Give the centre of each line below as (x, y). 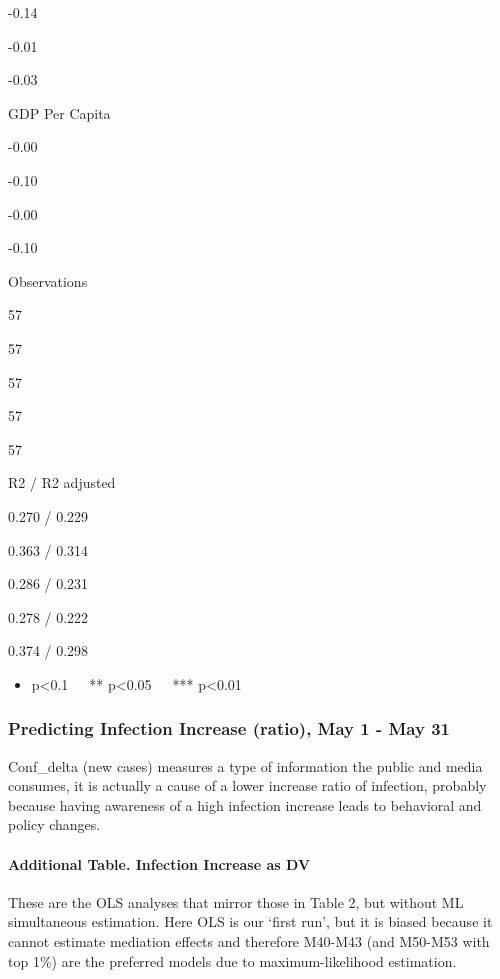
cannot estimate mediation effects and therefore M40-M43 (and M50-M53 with (249, 941)
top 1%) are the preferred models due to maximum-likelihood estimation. (232, 960)
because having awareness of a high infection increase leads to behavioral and (245, 804)
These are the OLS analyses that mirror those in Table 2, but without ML (236, 901)
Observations (48, 280)
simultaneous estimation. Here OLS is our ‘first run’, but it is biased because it (250, 921)
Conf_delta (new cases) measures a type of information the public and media (245, 765)
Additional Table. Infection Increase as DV (159, 863)
